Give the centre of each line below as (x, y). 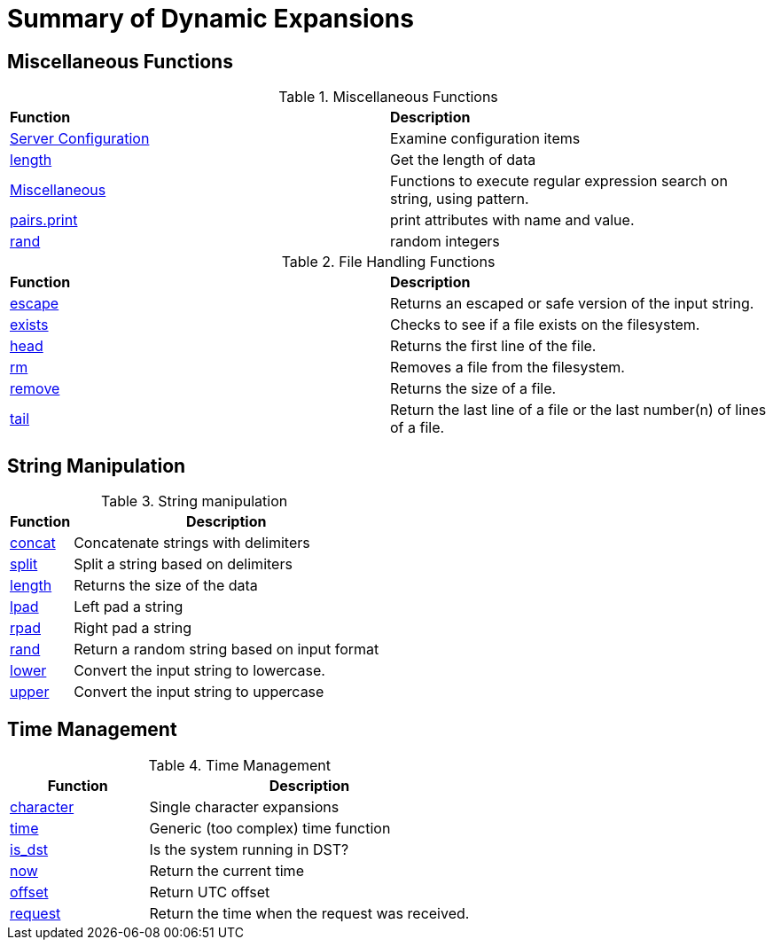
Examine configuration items (485, 139)
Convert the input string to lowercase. (199, 671)
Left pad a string (129, 607)
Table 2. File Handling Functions (388, 262)
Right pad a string (133, 628)
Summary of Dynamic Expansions (211, 19)
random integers (445, 242)
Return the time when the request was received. (309, 913)
